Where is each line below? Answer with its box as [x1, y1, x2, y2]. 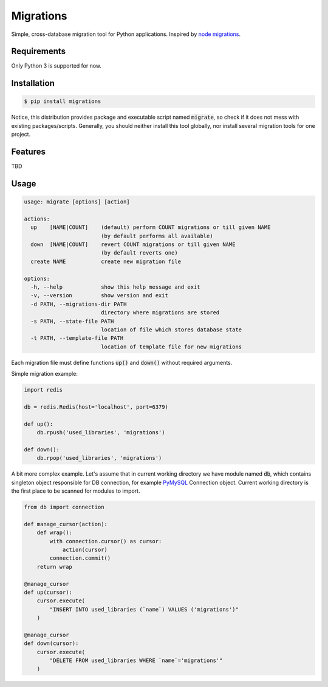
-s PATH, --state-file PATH [30, 317, 114, 325]
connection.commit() [49, 555, 111, 562]
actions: [24, 215, 50, 222]
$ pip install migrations [24, 98, 101, 105]
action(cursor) [62, 546, 108, 553]
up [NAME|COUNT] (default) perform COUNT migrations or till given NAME [30, 224, 271, 231]
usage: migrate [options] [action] [24, 199, 130, 205]
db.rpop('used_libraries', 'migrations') [36, 454, 162, 462]
